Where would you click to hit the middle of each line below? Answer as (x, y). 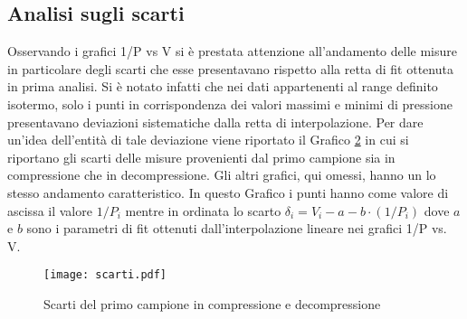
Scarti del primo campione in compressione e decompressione (212, 303)
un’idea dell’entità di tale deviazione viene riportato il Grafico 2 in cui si (208, 140)
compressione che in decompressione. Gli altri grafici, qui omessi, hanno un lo (222, 175)
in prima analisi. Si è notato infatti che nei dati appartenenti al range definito (223, 86)
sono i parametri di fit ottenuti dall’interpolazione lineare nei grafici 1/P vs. (237, 228)
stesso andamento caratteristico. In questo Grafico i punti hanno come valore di (228, 192)
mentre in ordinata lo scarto (203, 210)
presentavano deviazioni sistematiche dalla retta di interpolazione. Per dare (215, 122)
